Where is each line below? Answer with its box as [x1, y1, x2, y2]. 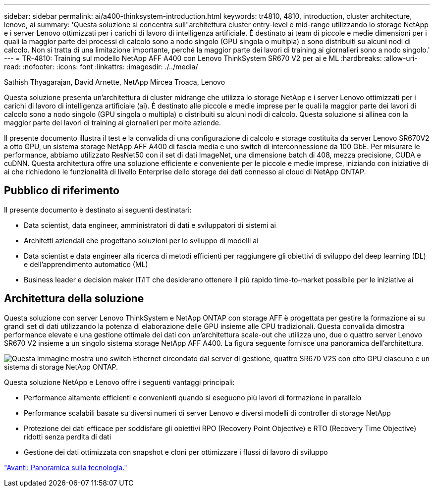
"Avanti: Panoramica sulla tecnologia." [4, 463, 127, 472]
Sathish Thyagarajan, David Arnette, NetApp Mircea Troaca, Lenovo [4, 78, 225, 86]
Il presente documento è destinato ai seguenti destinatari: [4, 205, 192, 214]
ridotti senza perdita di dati [24, 432, 111, 441]
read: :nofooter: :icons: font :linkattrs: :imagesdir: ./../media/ [4, 62, 198, 71]
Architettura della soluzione [4, 292, 144, 305]
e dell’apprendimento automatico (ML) [24, 260, 148, 269]
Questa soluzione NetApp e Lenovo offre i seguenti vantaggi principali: [4, 378, 235, 386]
